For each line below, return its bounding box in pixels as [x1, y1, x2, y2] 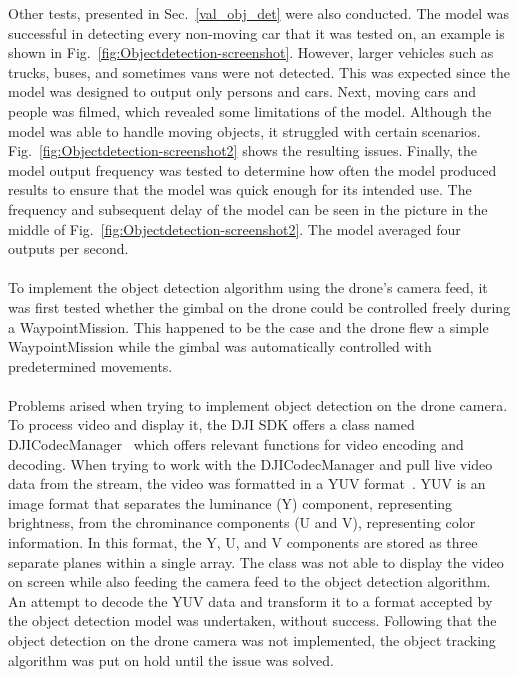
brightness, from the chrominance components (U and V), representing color [8, 512, 476, 533]
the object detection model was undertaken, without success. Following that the [8, 610, 497, 631]
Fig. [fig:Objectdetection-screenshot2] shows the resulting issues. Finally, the [8, 140, 477, 161]
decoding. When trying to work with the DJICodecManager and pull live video [8, 453, 493, 474]
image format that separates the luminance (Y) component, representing [8, 492, 453, 513]
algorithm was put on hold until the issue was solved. [8, 649, 334, 670]
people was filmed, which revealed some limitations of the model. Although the [8, 100, 492, 121]
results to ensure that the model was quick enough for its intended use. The [8, 179, 472, 200]
